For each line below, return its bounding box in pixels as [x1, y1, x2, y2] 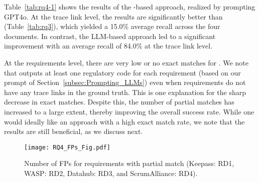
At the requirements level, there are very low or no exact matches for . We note [4, 57, 248, 67]
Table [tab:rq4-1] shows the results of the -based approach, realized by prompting [4, 1, 255, 11]
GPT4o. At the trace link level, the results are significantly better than [4, 11, 223, 21]
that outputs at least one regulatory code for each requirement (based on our [4, 67, 241, 77]
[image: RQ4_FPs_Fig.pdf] [24, 143, 110, 151]
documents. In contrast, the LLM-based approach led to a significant [4, 30, 216, 41]
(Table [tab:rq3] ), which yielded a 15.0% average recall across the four [4, 21, 220, 31]
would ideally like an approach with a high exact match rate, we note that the [4, 116, 245, 126]
